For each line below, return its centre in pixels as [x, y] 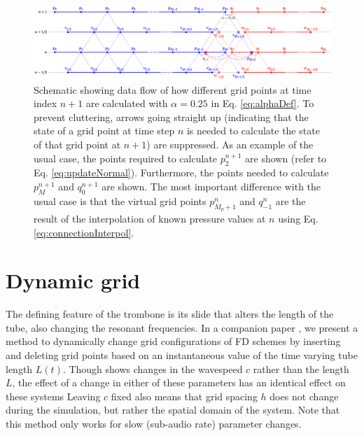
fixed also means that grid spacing [184, 396]
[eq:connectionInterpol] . [84, 232]
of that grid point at [77, 144]
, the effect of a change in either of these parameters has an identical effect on [179, 382]
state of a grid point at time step [104, 131]
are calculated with [127, 103]
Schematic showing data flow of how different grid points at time [173, 89]
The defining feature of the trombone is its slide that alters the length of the [170, 314]
